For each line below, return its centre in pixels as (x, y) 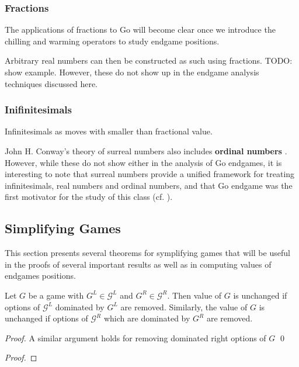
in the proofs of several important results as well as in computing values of (138, 264)
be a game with (56, 295)
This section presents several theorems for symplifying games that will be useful (147, 253)
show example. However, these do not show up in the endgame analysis (132, 72)
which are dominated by (147, 318)
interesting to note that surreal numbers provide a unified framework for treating (150, 174)
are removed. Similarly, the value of (184, 307)
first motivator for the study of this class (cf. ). (89, 197)
